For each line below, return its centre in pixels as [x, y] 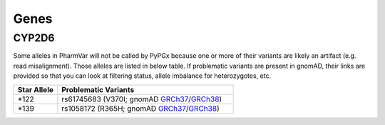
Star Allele [35, 89]
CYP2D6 [34, 38]
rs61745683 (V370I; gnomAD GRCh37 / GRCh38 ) [142, 99]
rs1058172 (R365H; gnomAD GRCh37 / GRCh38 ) [141, 109]
